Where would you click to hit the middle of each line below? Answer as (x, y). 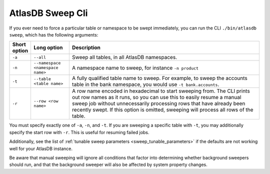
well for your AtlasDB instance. (41, 148)
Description (86, 47)
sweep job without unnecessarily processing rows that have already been (158, 103)
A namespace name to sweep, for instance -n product (135, 67)
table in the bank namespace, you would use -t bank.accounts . (145, 84)
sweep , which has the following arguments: (54, 34)
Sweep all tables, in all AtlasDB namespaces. (124, 57)
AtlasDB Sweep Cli (48, 13)
